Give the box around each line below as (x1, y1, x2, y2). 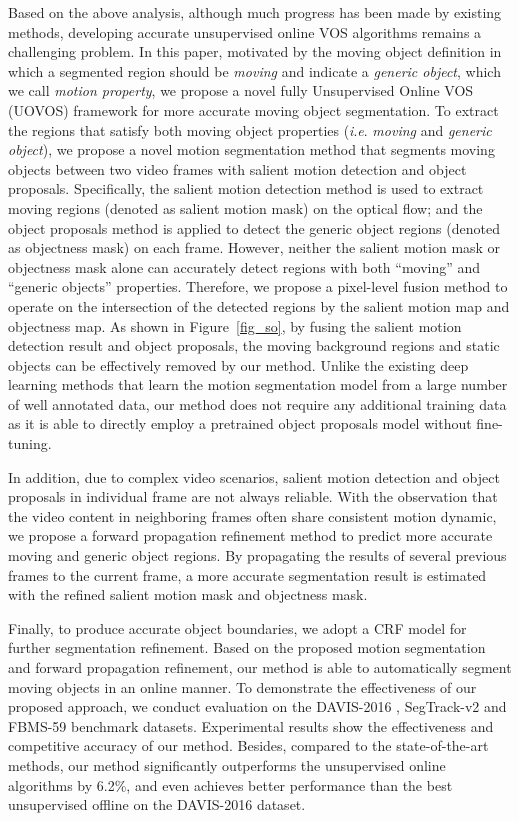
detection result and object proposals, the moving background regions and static (8, 335, 500, 356)
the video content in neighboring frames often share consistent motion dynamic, (8, 505, 497, 526)
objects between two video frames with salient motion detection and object (8, 158, 467, 179)
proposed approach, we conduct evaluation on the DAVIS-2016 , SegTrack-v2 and (8, 696, 507, 717)
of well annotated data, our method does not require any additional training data (8, 393, 507, 414)
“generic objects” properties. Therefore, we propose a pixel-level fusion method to (8, 276, 508, 297)
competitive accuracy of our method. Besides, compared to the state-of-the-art (8, 735, 489, 756)
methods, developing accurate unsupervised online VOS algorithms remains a (8, 21, 482, 42)
